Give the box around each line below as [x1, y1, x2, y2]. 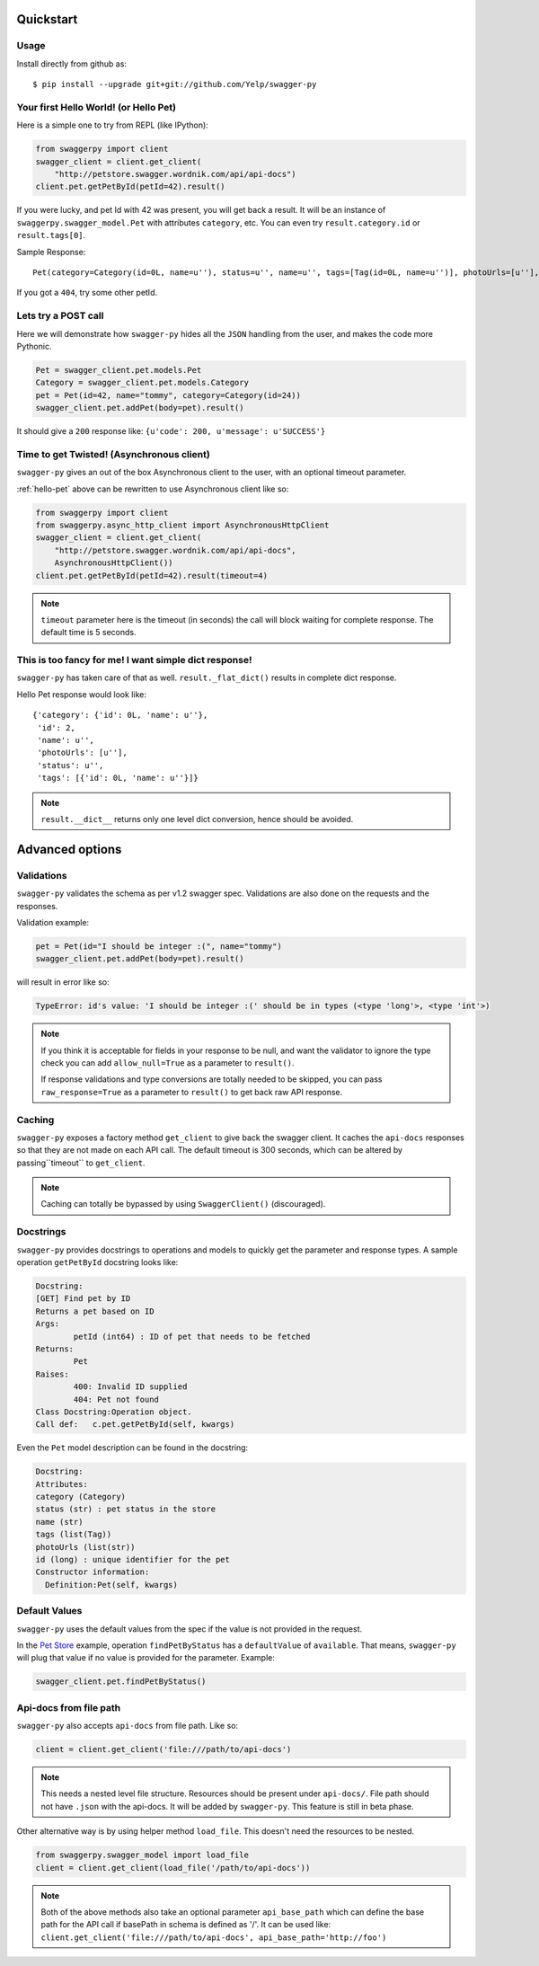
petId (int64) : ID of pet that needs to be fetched [73, 1331, 311, 1342]
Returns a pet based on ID [35, 1306, 155, 1316]
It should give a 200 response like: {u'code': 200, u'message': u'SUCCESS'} [16, 426, 326, 437]
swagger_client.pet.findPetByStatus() [35, 1677, 207, 1687]
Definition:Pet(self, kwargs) [45, 1580, 179, 1590]
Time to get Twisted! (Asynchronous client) [16, 447, 210, 460]
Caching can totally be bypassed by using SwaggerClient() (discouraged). [40, 1199, 326, 1209]
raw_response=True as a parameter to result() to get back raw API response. [40, 1086, 343, 1097]
